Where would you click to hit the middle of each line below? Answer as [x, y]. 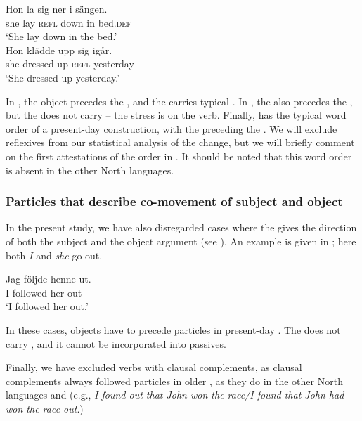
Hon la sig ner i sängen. [57, 8]
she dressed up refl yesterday [70, 64]
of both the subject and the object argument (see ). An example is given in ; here [181, 241]
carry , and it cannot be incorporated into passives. [116, 343]
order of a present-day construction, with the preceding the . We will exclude [172, 128]
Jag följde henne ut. [49, 279]
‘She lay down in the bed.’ [62, 36]
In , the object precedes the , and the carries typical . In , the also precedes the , [179, 101]
